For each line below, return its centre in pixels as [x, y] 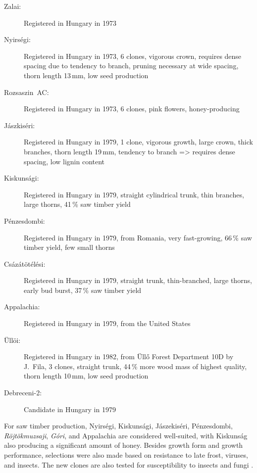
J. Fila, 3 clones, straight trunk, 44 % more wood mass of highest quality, [135, 366]
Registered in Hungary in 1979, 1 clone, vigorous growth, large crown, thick [138, 142]
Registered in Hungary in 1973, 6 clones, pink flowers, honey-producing [132, 109]
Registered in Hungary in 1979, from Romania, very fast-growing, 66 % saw [138, 237]
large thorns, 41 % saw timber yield [77, 204]
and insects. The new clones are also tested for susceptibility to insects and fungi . [129, 464]
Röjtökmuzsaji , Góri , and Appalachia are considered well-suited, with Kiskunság [126, 435]
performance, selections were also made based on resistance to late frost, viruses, [126, 455]
